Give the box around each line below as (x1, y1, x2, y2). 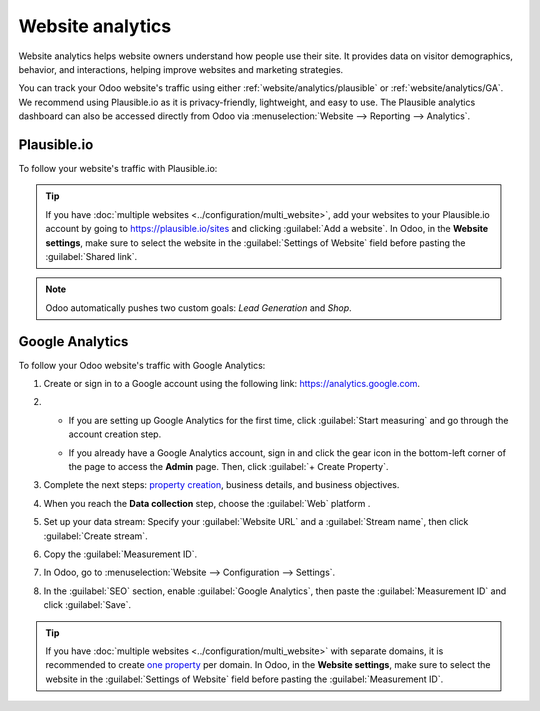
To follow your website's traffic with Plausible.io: (18, 163, 218, 175)
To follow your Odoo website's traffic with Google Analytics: (18, 359, 266, 371)
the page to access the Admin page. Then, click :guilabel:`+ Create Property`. (68, 461, 389, 472)
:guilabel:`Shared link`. (45, 250, 138, 262)
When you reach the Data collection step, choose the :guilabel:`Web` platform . (43, 497, 371, 509)
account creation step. (68, 428, 162, 440)
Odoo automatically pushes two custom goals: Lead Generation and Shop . (45, 301, 352, 314)
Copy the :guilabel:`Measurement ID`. (43, 548, 198, 560)
